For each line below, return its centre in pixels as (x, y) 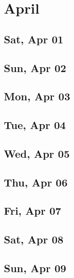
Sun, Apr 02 (35, 67)
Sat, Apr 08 (34, 239)
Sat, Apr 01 (34, 39)
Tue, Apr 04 (35, 125)
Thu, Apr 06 (36, 182)
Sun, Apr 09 (35, 268)
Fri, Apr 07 (33, 211)
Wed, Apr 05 (37, 153)
